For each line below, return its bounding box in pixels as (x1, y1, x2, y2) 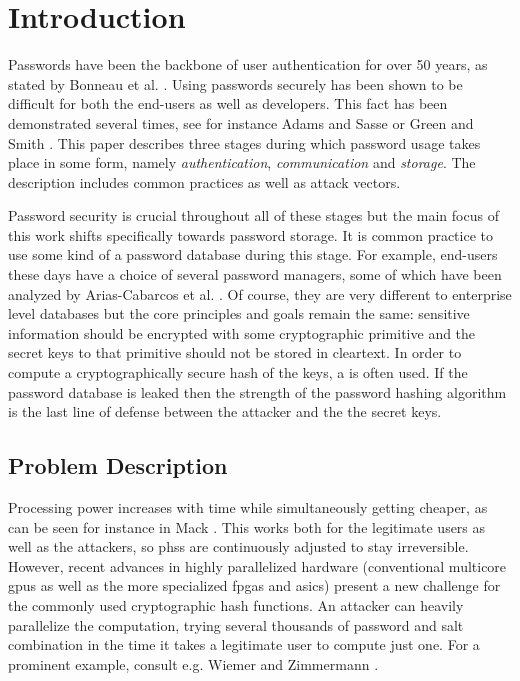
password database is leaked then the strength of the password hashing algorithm (8, 381, 507, 402)
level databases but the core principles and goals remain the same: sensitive (8, 303, 470, 324)
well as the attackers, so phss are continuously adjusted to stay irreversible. (8, 536, 469, 557)
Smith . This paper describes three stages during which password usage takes (8, 132, 481, 153)
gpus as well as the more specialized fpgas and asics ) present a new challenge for (8, 575, 501, 596)
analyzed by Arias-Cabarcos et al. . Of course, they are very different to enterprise (8, 283, 512, 304)
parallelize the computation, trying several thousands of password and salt (8, 614, 464, 635)
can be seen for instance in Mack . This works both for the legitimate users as (8, 516, 486, 537)
